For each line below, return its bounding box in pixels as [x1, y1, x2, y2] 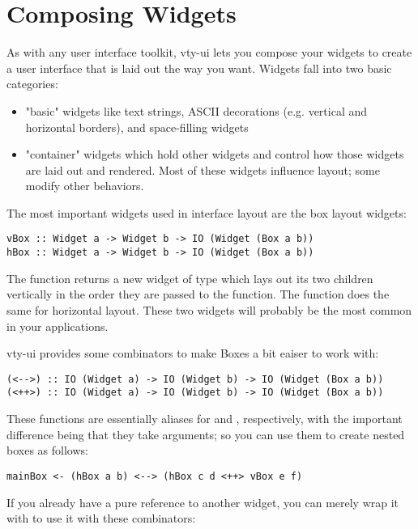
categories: [6, 75, 58, 92]
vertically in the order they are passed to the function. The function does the [6, 286, 390, 303]
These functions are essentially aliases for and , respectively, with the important [6, 410, 403, 427]
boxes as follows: [6, 442, 88, 459]
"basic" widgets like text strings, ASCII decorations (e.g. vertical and [25, 102, 368, 119]
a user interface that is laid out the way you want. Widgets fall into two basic [6, 59, 392, 76]
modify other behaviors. [25, 177, 144, 194]
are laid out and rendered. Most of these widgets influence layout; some [25, 161, 380, 178]
